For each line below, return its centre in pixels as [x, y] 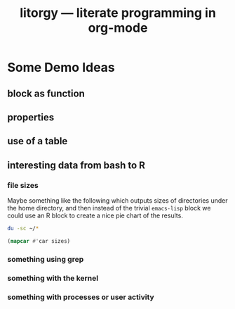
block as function [46, 93]
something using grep [46, 259]
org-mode [118, 28]
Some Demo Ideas [61, 68]
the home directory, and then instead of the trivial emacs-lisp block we [109, 208]
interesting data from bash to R [76, 165]
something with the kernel [53, 278]
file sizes [23, 185]
